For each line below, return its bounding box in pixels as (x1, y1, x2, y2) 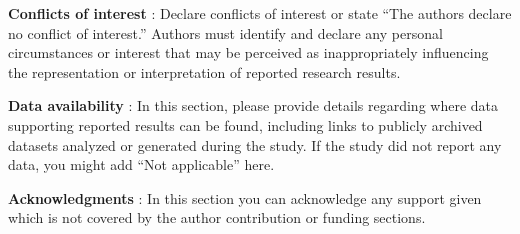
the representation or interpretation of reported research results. (8, 61, 401, 82)
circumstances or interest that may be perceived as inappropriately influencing (8, 42, 489, 63)
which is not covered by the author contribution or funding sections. (8, 207, 426, 228)
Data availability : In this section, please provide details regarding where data (8, 95, 499, 116)
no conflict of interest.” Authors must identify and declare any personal (8, 22, 443, 43)
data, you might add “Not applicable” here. (8, 154, 275, 175)
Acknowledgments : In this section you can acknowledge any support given (8, 187, 482, 208)
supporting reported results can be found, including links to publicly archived (8, 114, 483, 135)
